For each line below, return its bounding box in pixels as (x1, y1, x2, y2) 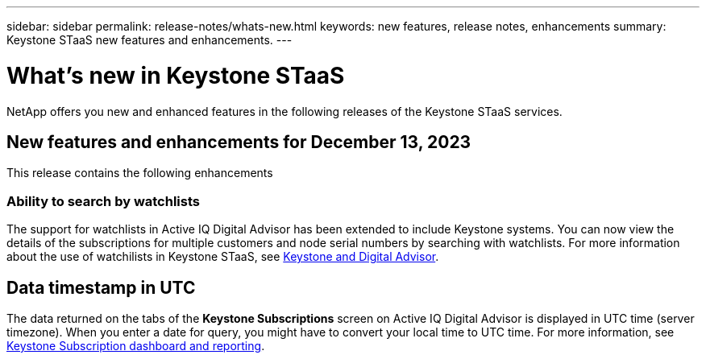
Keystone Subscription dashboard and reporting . (6, 338, 265, 353)
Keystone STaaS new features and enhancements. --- (6, 33, 293, 47)
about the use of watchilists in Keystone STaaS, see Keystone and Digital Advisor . (6, 250, 439, 264)
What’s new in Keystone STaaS (6, 61, 345, 89)
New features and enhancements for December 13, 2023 (6, 131, 471, 152)
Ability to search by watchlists (6, 192, 200, 209)
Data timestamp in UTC (6, 277, 196, 298)
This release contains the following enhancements (6, 166, 273, 180)
